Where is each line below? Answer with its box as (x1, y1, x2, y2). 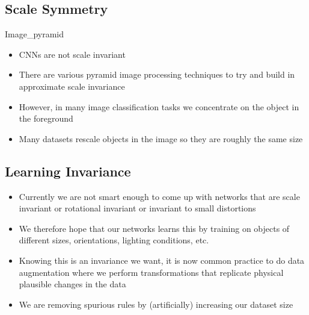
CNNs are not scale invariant (19, 48, 126, 60)
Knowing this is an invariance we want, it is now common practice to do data (19, 254, 305, 266)
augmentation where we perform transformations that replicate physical (19, 266, 284, 278)
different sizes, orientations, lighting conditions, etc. (19, 234, 209, 246)
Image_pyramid (5, 28, 64, 40)
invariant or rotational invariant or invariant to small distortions (19, 202, 256, 214)
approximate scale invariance (19, 80, 125, 92)
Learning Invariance (5, 161, 131, 180)
